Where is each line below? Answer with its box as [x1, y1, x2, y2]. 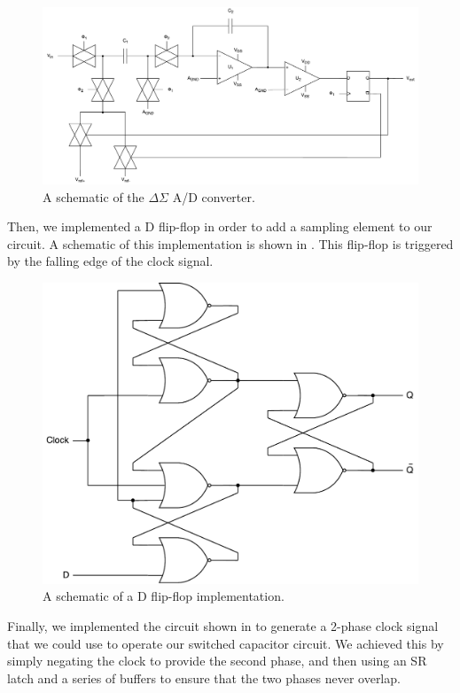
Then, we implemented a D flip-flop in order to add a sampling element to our [7, 217, 433, 236]
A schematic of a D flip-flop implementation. [43, 587, 285, 605]
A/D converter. [172, 187, 255, 206]
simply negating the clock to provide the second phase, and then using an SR [7, 651, 427, 670]
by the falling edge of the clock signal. [7, 252, 214, 270]
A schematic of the [43, 187, 144, 206]
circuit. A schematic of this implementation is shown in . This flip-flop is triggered [7, 234, 454, 253]
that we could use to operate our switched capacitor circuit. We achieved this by [7, 634, 444, 652]
